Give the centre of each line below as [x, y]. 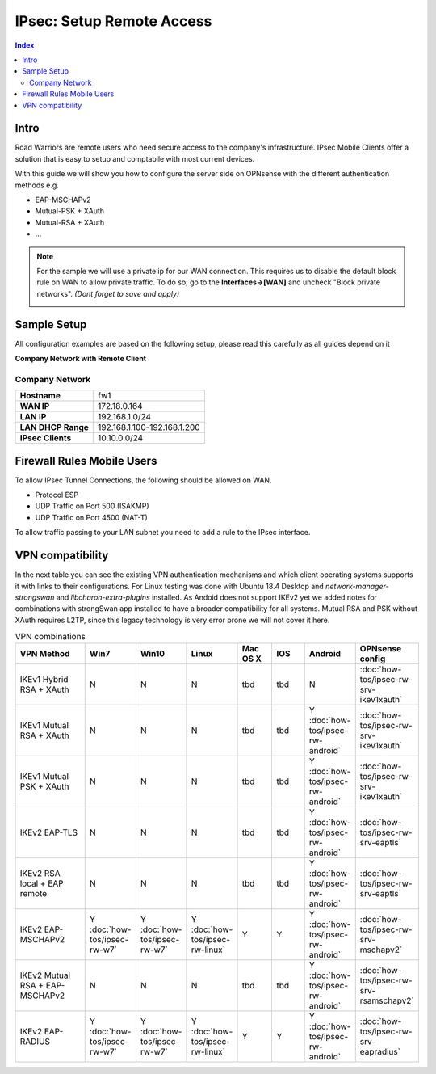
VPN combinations [50, 637]
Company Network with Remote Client [81, 358]
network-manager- [357, 586]
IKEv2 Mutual [45, 975]
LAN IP [33, 417]
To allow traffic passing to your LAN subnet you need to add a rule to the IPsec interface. [163, 533]
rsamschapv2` [387, 1000]
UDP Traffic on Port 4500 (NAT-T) [92, 517]
